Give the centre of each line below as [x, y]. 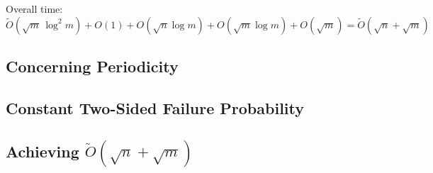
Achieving [43, 151]
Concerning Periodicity [92, 66]
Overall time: [34, 9]
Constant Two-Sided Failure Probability [155, 107]
